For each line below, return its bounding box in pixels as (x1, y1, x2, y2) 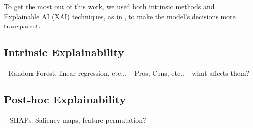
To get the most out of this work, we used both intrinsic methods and (4, 1, 215, 11)
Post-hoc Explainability (4, 91, 126, 106)
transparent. (4, 21, 41, 31)
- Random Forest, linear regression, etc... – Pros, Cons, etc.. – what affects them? (4, 67, 250, 77)
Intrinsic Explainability (4, 45, 124, 60)
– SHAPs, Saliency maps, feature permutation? (4, 114, 146, 125)
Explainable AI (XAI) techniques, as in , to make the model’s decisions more (4, 11, 236, 21)
